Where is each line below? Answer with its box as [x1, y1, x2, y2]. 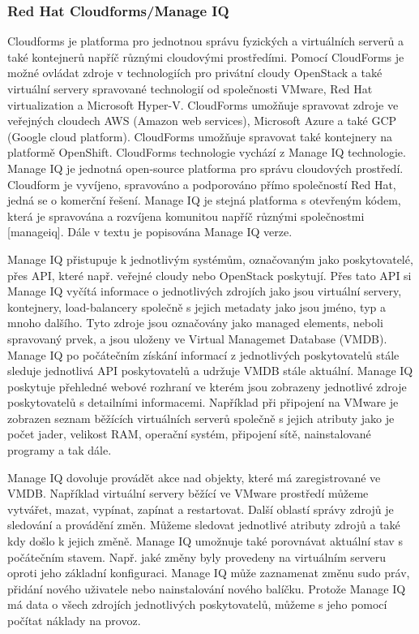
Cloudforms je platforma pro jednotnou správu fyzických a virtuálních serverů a [7, 32, 404, 50]
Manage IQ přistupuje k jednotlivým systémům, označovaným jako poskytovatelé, [7, 250, 413, 267]
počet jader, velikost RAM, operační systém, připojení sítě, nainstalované [7, 425, 371, 442]
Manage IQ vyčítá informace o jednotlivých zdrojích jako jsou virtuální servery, [7, 282, 402, 300]
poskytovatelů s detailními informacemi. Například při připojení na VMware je [7, 394, 399, 411]
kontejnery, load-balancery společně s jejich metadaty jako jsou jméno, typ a [7, 298, 386, 315]
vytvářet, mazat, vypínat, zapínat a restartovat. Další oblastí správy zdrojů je [7, 500, 394, 517]
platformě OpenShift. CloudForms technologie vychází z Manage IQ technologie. [7, 144, 406, 161]
